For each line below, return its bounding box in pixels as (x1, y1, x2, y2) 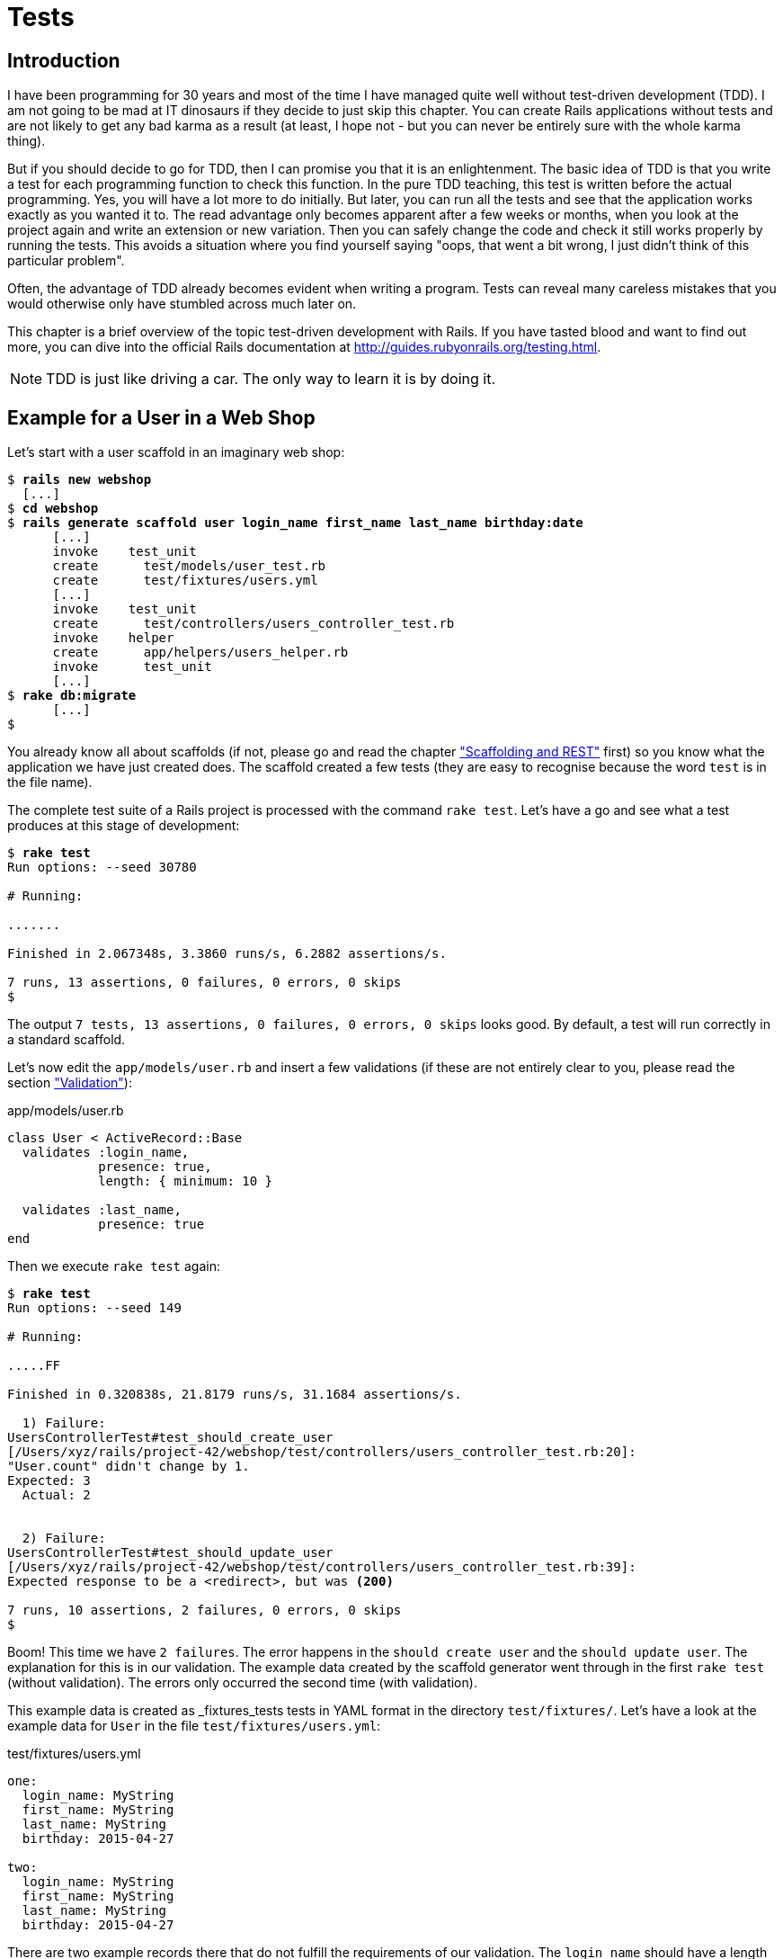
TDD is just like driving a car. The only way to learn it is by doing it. (46, 370, 496, 389)
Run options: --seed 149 (7, 1301, 182, 1316)
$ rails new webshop (7, 472, 152, 488)
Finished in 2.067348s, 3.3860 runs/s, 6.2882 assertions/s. (7, 946, 447, 962)
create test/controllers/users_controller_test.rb (52, 616, 455, 631)
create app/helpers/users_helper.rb (52, 645, 349, 660)
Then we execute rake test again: (7, 1258, 220, 1275)
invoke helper (52, 631, 174, 646)
